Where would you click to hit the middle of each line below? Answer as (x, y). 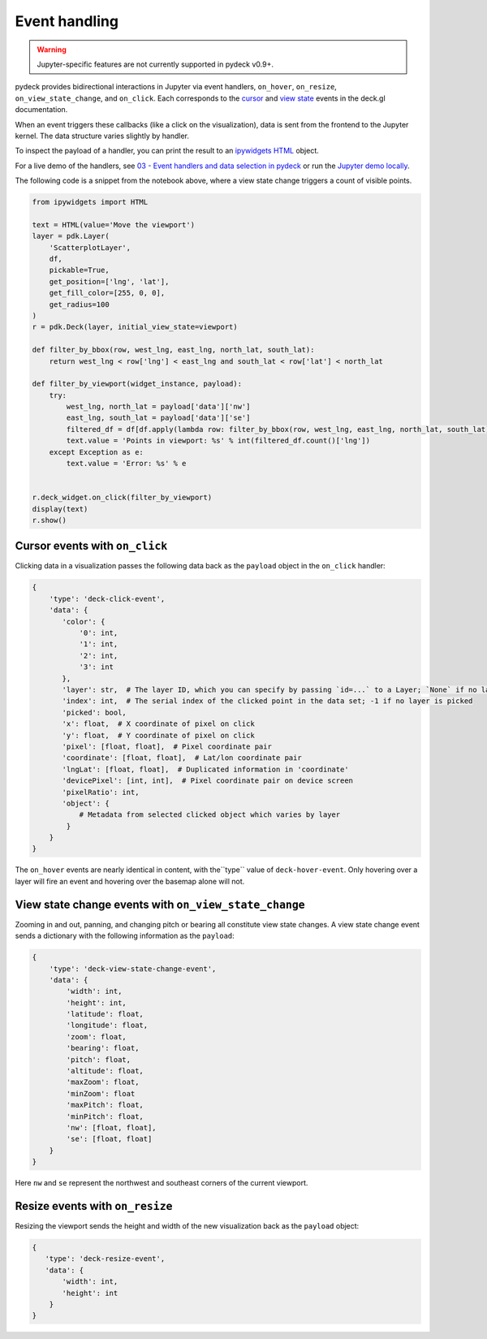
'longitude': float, (107, 1026)
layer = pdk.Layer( (71, 236)
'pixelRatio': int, (101, 792)
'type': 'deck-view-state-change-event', (133, 969)
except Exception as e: (96, 452)
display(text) (60, 509)
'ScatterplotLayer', (90, 247)
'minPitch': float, (105, 1116)
